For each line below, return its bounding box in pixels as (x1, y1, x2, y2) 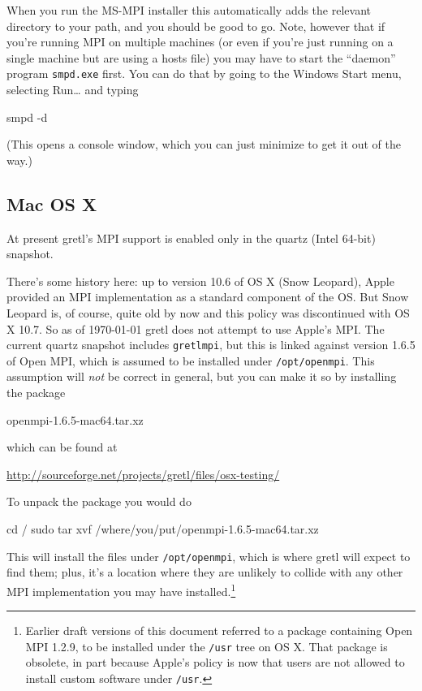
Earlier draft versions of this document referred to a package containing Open (25, 622, 413, 639)
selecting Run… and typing (6, 81, 139, 98)
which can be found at (6, 438, 118, 456)
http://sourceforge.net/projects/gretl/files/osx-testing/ (6, 465, 280, 482)
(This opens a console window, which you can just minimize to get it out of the (6, 136, 401, 153)
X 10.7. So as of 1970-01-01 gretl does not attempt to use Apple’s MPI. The (6, 320, 385, 337)
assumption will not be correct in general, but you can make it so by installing (6, 368, 397, 385)
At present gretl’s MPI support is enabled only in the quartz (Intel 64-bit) (6, 229, 376, 246)
